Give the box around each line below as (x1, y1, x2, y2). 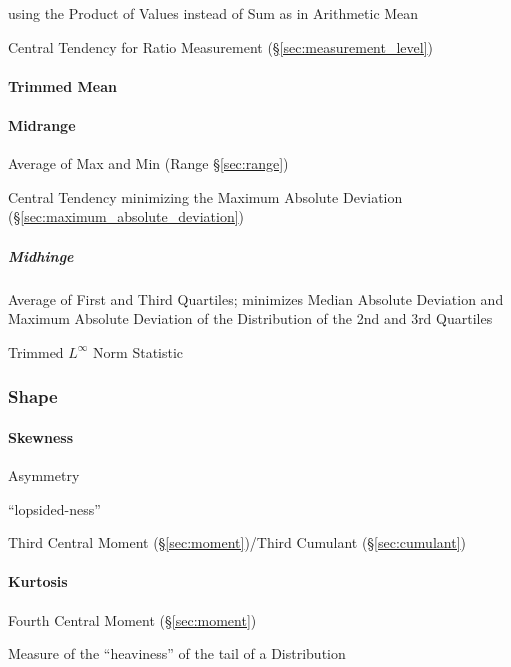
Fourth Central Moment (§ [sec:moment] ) (8, 609, 257, 630)
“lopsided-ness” (8, 498, 101, 519)
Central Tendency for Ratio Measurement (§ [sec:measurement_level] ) (8, 36, 433, 57)
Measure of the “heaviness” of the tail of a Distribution (8, 643, 346, 664)
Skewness (8, 426, 74, 447)
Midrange (8, 114, 76, 135)
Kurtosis (8, 571, 68, 592)
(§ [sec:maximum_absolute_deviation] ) (8, 206, 245, 227)
